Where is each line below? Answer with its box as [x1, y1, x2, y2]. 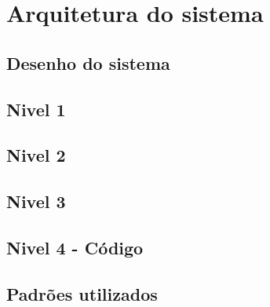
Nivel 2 [6, 143, 66, 167]
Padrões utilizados [6, 281, 158, 305]
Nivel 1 [6, 97, 66, 121]
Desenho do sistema [6, 50, 170, 75]
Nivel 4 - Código [6, 235, 144, 259]
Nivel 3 [6, 189, 66, 214]
